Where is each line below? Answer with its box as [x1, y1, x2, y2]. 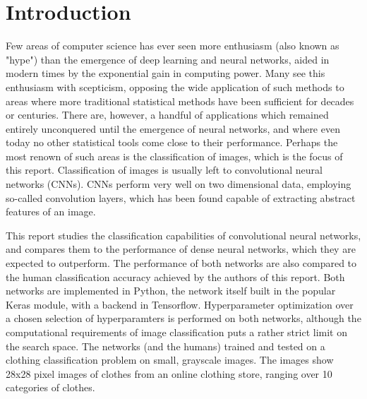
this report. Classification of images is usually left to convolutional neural [6, 162, 323, 177]
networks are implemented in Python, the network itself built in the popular [6, 283, 336, 298]
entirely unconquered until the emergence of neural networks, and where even [6, 121, 340, 136]
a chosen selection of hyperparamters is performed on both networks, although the [6, 311, 361, 326]
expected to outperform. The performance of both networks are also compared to [6, 256, 357, 270]
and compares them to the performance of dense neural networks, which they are [6, 242, 356, 256]
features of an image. [6, 204, 96, 219]
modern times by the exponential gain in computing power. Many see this [6, 66, 325, 81]
